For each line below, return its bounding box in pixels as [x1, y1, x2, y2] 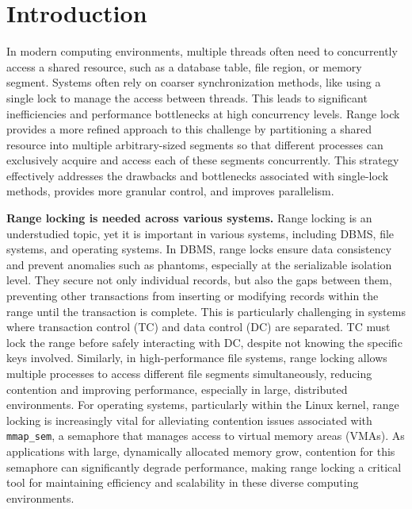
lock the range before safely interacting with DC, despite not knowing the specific [6, 334, 402, 350]
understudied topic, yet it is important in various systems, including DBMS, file [6, 225, 395, 241]
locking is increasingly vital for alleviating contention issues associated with [6, 411, 372, 428]
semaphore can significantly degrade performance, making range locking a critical [6, 458, 402, 475]
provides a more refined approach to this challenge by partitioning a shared [6, 121, 372, 137]
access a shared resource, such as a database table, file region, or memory [6, 58, 362, 75]
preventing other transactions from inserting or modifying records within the [6, 287, 379, 304]
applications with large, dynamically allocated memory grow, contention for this [6, 443, 395, 460]
